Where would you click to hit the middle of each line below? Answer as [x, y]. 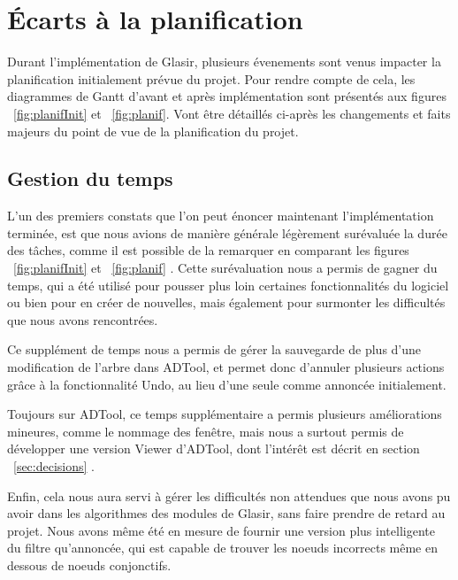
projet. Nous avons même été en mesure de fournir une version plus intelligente [221, 530]
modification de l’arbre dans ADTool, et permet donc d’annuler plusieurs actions [226, 367]
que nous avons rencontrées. [83, 319]
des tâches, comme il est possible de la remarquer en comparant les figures [208, 250]
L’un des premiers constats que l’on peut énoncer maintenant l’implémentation [221, 216]
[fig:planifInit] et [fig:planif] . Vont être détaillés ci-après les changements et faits [232, 113]
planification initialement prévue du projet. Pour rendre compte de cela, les [211, 78]
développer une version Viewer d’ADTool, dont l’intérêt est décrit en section [214, 449]
